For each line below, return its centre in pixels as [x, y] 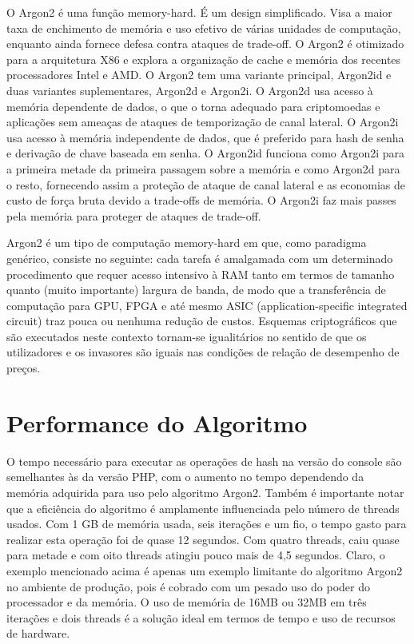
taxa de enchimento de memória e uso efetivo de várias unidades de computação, [204, 28]
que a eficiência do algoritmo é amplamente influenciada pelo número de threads [203, 508]
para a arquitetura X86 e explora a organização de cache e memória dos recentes [204, 59]
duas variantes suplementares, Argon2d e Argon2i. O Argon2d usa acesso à [190, 90]
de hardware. [38, 633]
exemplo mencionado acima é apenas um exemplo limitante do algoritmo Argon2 [205, 570]
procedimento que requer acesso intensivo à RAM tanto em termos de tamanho [201, 274]
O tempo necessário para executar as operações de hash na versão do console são [204, 461]
